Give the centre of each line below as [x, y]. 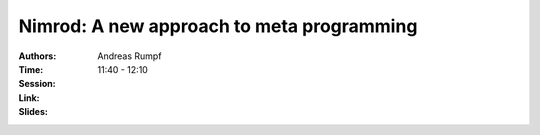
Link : [29, 97]
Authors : [37, 56]
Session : [37, 84]
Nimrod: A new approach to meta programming [218, 26]
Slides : [33, 112]
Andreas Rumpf [129, 56]
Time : [31, 69]
